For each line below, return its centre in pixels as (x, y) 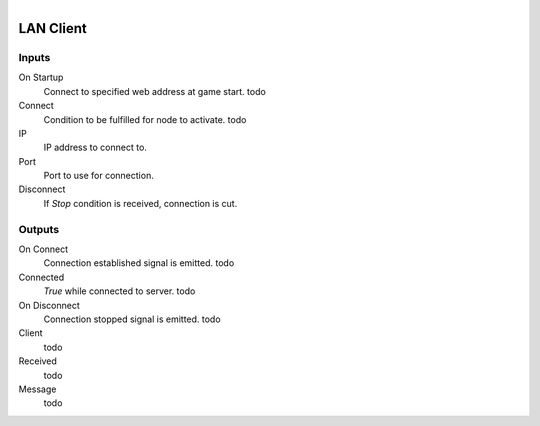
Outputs (39, 229)
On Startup (41, 77)
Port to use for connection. (98, 176)
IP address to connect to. (95, 147)
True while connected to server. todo (119, 291)
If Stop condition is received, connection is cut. (140, 203)
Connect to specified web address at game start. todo (155, 91)
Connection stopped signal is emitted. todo (132, 319)
